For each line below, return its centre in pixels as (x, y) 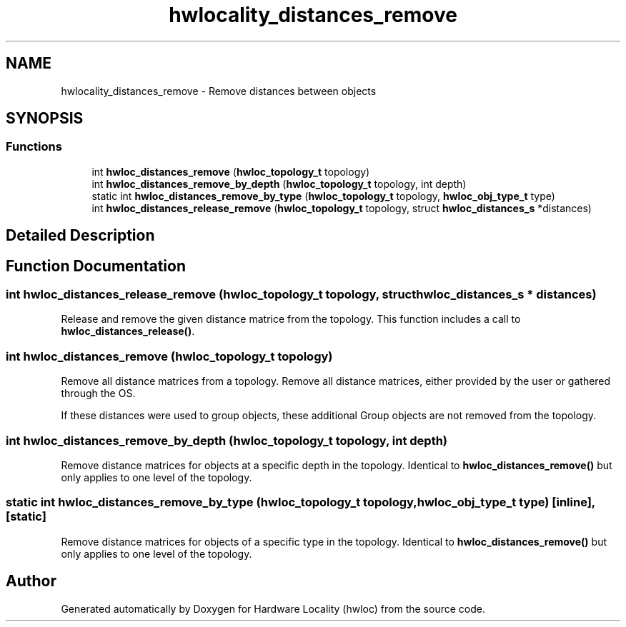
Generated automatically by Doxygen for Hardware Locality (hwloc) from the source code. (273, 608)
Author (31, 581)
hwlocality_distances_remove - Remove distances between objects (219, 91)
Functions (34, 147)
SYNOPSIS (45, 119)
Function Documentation (96, 266)
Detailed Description (80, 236)
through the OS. (98, 393)
